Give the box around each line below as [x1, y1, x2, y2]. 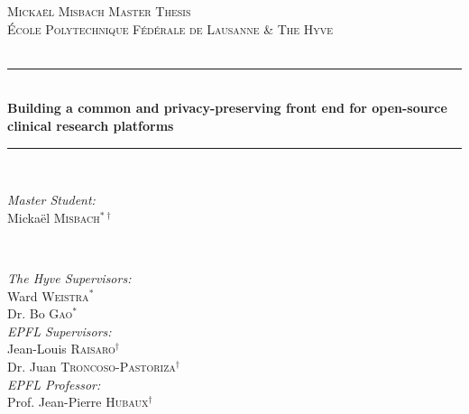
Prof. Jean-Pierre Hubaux [7, 392, 149, 411]
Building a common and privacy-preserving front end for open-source [7, 98, 447, 117]
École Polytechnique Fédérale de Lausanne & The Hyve [7, 19, 334, 38]
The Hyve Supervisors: [7, 268, 132, 287]
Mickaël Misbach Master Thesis [7, 2, 191, 20]
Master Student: [7, 190, 96, 209]
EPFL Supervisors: [7, 321, 112, 340]
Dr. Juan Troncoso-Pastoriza [7, 356, 176, 375]
